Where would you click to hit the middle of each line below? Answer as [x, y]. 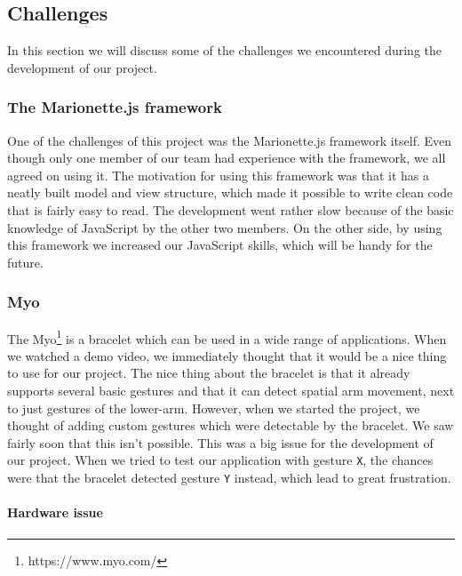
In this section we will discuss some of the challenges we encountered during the [224, 50]
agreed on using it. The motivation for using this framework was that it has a [218, 175]
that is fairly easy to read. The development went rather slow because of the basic [231, 209]
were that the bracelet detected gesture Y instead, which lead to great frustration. [229, 478]
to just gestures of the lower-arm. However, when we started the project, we [214, 408]
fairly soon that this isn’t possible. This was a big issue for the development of [220, 442]
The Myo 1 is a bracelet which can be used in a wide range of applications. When [227, 337]
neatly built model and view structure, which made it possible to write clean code [230, 192]
